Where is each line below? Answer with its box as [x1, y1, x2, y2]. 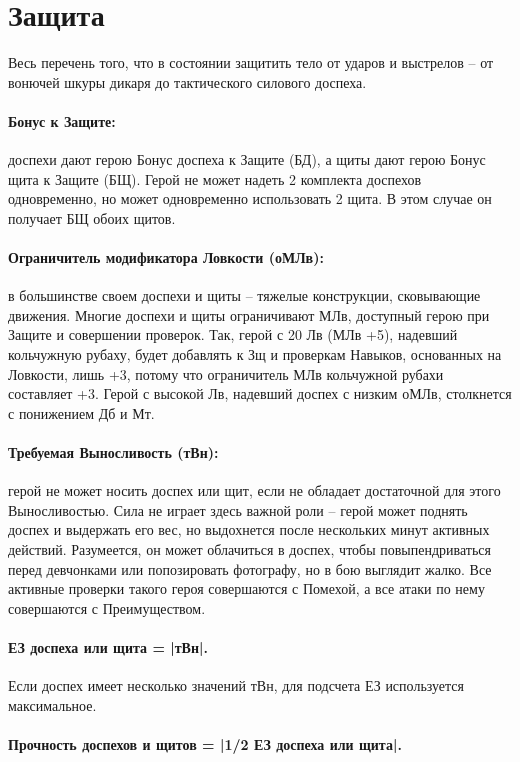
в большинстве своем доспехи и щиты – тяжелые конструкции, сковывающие [8, 285, 481, 306]
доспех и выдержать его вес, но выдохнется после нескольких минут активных [8, 519, 490, 540]
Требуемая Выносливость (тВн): [8, 442, 219, 463]
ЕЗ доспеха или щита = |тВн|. [8, 636, 208, 657]
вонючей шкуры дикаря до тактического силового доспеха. [8, 71, 367, 92]
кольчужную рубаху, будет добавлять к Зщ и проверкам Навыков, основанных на [8, 344, 502, 365]
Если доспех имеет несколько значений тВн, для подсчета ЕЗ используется [8, 675, 464, 696]
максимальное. [8, 694, 97, 715]
